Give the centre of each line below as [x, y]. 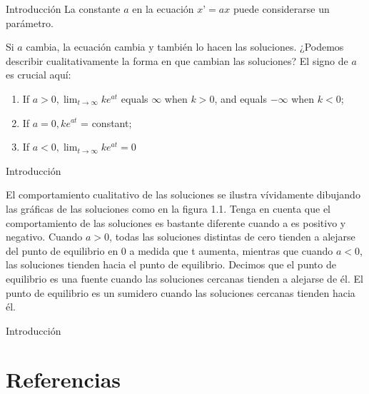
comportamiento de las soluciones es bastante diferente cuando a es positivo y [176, 222]
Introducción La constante [63, 9]
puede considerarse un [281, 9]
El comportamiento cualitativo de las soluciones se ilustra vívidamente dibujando [183, 195]
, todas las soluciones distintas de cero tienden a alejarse [232, 237]
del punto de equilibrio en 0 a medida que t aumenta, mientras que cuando [170, 250]
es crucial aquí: [39, 75]
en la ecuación [163, 9]
